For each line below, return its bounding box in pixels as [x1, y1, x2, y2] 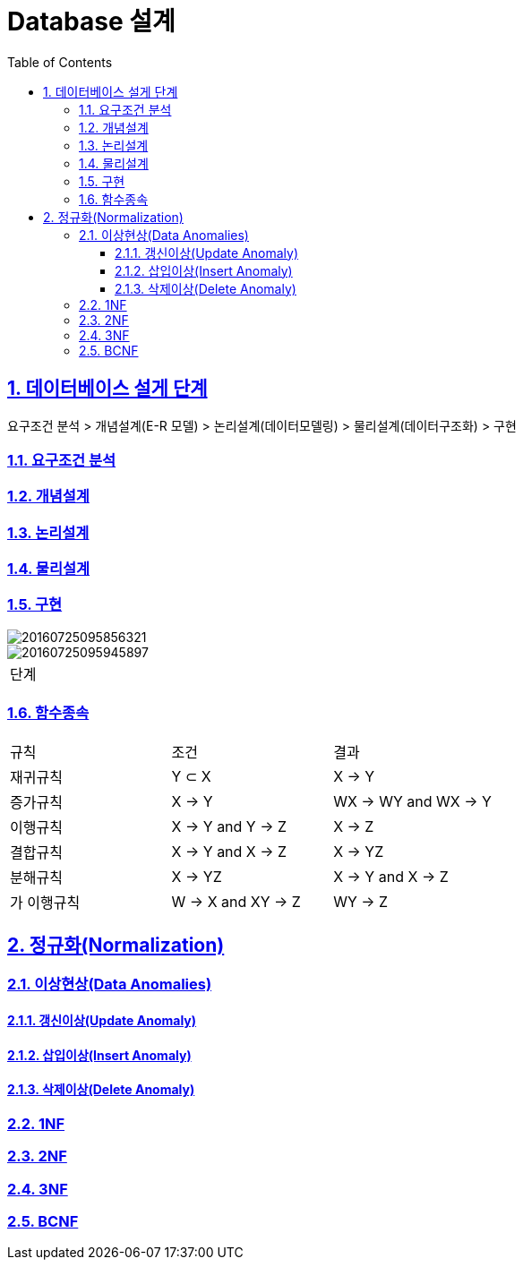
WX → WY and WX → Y [333, 792, 492, 810]
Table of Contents [7, 54, 113, 70]
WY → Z [333, 892, 389, 911]
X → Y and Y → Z [171, 817, 287, 835]
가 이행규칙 [10, 893, 81, 912]
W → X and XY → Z [171, 892, 301, 911]
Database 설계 [7, 6, 176, 37]
